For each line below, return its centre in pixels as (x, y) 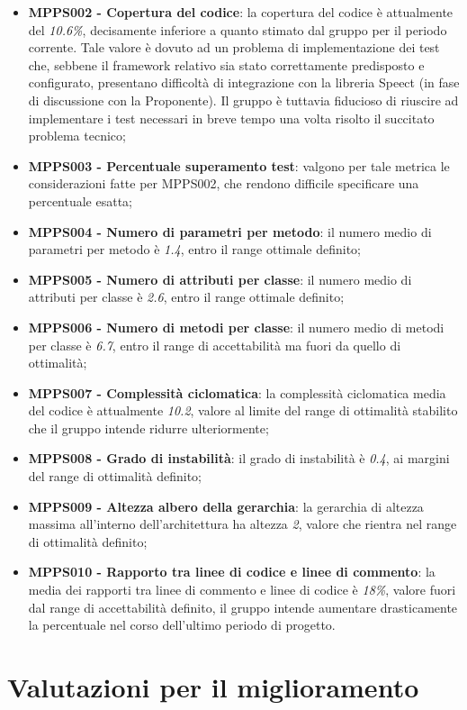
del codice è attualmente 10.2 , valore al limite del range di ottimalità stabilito (243, 410)
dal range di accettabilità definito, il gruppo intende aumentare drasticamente (243, 607)
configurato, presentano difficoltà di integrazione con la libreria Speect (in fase (244, 82)
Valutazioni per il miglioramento (213, 687)
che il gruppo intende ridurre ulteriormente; (148, 428)
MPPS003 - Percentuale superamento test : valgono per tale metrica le (239, 165)
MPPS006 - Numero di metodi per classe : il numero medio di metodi (236, 327)
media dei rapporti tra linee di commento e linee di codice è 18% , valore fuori (242, 590)
